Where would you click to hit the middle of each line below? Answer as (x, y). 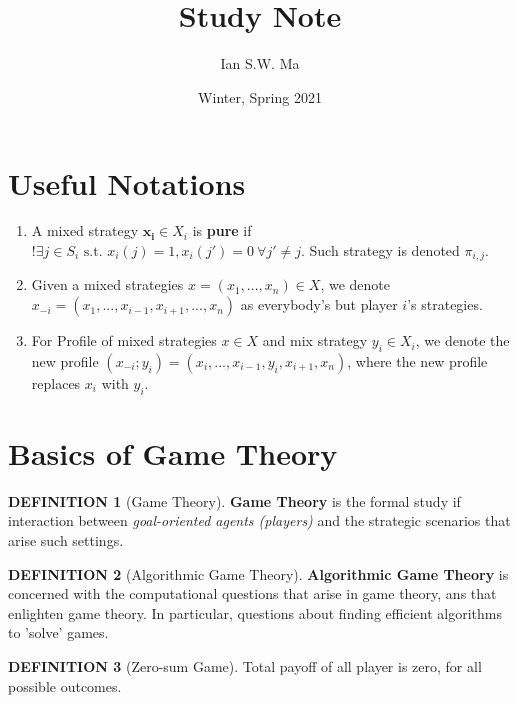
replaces (56, 382)
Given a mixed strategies (107, 284)
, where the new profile (417, 360)
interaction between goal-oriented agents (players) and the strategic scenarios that (259, 520)
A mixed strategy (85, 230)
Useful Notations (127, 182)
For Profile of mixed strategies (124, 340)
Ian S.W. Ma (260, 63)
